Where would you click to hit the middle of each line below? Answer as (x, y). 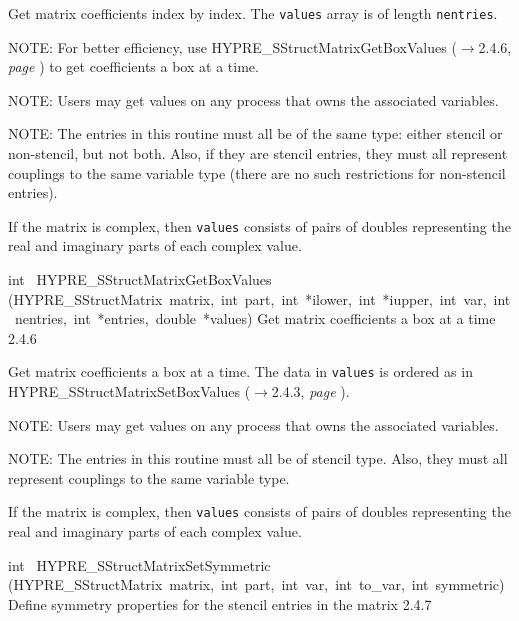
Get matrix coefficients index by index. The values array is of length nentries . (253, 13)
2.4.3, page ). (310, 391)
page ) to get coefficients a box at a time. (133, 66)
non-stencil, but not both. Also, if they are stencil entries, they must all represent (258, 153)
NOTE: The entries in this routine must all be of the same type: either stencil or (255, 133)
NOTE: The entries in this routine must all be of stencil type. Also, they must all (258, 458)
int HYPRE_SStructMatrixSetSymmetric (139, 564)
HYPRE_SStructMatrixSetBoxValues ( (129, 391)
